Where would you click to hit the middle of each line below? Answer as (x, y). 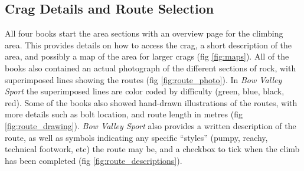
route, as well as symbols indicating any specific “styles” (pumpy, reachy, (136, 137)
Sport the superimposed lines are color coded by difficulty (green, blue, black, (145, 91)
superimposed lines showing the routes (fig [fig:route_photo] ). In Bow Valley (143, 79)
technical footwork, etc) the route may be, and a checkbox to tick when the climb (152, 149)
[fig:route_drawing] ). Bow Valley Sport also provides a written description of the (151, 125)
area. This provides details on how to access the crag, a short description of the (148, 45)
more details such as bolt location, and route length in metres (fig (124, 114)
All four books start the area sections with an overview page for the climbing (144, 33)
